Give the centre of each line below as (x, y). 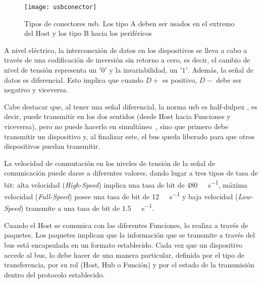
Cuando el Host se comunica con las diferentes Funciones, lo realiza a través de (126, 225)
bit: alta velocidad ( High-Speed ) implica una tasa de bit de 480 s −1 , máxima (126, 184)
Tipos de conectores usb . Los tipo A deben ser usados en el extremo (129, 23)
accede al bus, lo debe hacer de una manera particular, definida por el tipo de (124, 254)
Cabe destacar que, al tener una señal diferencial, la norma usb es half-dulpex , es (131, 106)
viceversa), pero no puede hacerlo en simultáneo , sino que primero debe (116, 126)
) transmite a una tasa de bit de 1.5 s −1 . (87, 207)
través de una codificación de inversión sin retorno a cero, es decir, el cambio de (127, 60)
